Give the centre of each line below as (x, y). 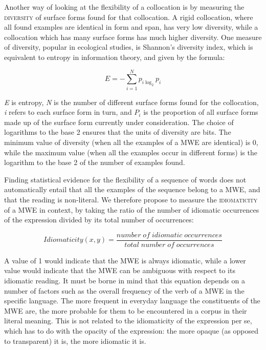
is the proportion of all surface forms (201, 112)
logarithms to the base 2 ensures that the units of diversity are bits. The (118, 132)
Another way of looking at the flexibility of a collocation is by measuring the (124, 7)
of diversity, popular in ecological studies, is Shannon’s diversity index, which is (129, 47)
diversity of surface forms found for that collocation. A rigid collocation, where (129, 17)
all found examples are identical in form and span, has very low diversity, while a (131, 27)
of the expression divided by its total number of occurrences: (99, 220)
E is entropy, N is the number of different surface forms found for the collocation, (131, 102)
